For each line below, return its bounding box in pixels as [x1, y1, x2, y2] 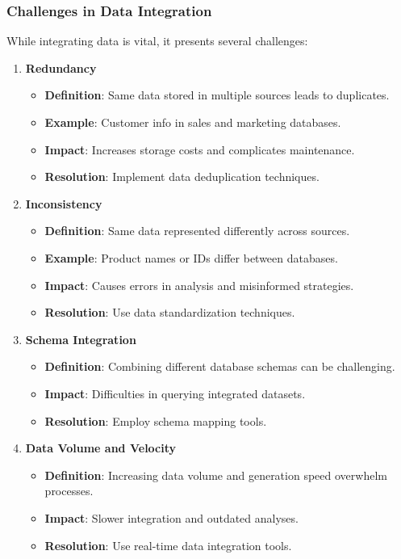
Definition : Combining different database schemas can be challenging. [44, 358, 395, 375]
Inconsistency [25, 195, 102, 212]
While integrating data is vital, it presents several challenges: [6, 32, 308, 49]
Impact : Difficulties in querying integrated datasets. [44, 385, 306, 401]
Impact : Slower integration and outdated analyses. [44, 509, 299, 526]
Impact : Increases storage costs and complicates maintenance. [44, 141, 355, 158]
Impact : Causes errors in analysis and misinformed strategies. [44, 276, 354, 293]
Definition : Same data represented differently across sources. [44, 222, 350, 239]
